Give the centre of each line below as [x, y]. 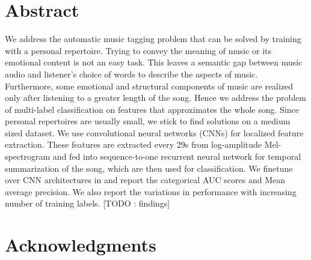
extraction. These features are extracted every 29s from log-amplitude [134, 144]
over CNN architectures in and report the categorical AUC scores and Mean [145, 180]
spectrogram [28, 156]
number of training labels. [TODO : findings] [88, 203]
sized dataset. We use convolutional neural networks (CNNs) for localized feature [154, 132]
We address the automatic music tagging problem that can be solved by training [153, 39]
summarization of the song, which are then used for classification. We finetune [149, 168]
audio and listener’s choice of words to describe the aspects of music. [131, 74]
